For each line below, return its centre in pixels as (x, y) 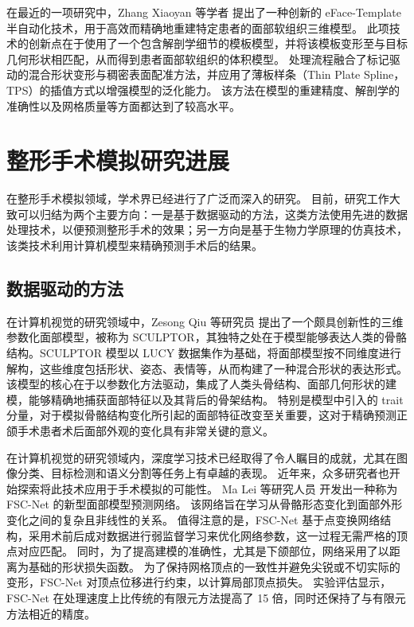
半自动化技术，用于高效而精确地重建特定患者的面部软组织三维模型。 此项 (198, 27)
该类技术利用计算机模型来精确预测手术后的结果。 (135, 245)
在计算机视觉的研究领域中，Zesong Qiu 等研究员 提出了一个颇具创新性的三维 (205, 321)
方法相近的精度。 (51, 613)
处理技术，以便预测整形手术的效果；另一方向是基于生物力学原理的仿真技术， (207, 230)
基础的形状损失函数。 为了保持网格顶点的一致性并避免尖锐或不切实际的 (214, 566)
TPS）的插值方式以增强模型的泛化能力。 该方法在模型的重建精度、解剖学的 (203, 90)
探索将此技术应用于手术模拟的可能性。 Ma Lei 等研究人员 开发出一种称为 (207, 488)
